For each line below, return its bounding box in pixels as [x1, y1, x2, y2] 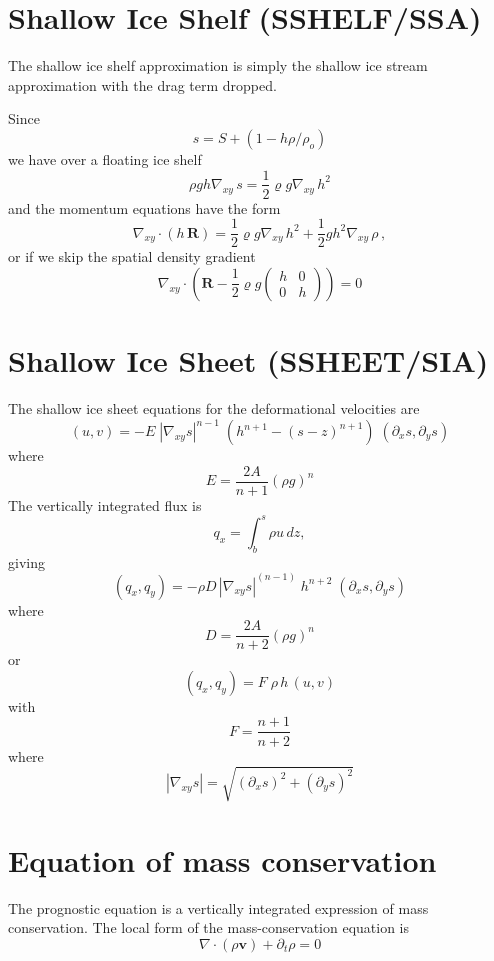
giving [8, 551, 45, 572]
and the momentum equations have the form [8, 197, 281, 218]
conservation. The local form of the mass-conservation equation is [8, 917, 410, 938]
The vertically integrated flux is [8, 494, 202, 515]
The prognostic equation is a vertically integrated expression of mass [8, 897, 429, 918]
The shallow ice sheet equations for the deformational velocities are [8, 397, 420, 418]
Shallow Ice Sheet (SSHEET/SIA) [8, 340, 489, 380]
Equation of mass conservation [8, 839, 437, 880]
